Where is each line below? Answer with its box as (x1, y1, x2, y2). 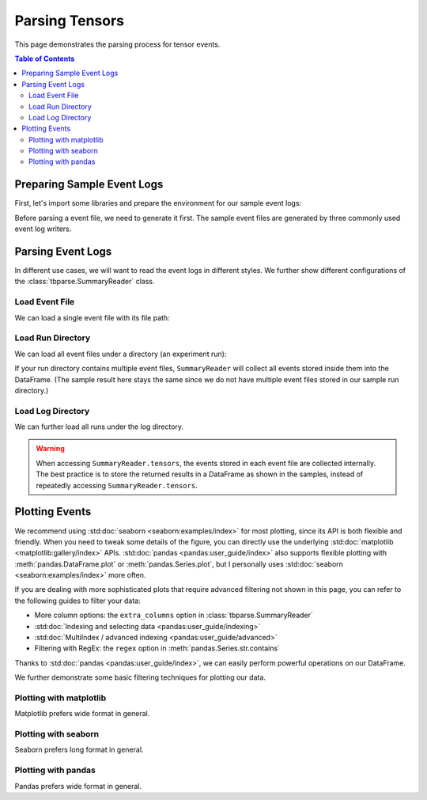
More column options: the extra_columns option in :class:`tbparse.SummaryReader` (34, 610, 314, 620)
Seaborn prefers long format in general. (14, 745, 144, 755)
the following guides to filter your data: (14, 596, 142, 605)
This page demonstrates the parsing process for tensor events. (14, 40, 221, 49)
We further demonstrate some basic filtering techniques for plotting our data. (14, 673, 266, 682)
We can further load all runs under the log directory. (14, 422, 184, 431)
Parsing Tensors (14, 12, 125, 29)
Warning (36, 444, 65, 453)
